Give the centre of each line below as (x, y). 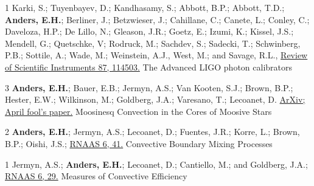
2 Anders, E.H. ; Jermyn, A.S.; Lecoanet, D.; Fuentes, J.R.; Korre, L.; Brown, (152, 132)
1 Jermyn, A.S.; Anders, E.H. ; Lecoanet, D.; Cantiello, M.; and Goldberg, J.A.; (156, 164)
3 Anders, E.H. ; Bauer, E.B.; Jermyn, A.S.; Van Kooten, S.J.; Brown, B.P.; (149, 87)
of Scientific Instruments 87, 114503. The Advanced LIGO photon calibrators (148, 67)
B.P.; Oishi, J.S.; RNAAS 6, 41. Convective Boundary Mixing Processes (139, 143)
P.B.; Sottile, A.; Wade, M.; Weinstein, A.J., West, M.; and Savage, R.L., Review (156, 55)
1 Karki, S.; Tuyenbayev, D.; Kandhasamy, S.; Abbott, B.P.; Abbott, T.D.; (145, 7)
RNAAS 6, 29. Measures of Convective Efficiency (96, 176)
